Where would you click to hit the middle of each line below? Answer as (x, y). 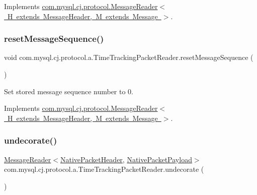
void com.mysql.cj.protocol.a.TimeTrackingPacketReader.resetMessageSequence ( (129, 57)
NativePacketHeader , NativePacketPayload (126, 159)
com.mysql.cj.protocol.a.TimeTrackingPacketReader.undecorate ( (104, 169)
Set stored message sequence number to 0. (69, 91)
